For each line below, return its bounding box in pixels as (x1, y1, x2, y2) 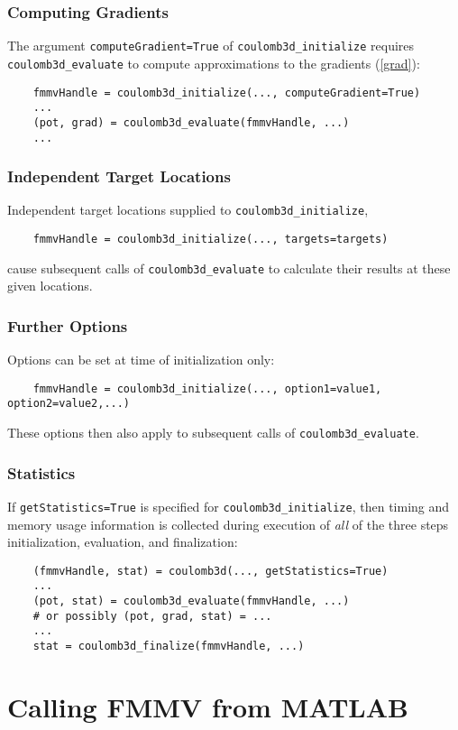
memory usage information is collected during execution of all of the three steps (7, 514, 449, 533)
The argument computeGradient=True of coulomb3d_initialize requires (7, 36, 415, 55)
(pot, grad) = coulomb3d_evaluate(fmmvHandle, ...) (32, 116, 350, 129)
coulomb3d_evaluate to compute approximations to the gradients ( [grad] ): (7, 53, 420, 72)
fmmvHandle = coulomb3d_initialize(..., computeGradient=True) (32, 86, 421, 99)
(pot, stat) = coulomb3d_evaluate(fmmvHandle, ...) (32, 595, 350, 608)
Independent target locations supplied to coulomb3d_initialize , (7, 200, 369, 219)
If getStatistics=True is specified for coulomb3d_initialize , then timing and (7, 496, 450, 515)
